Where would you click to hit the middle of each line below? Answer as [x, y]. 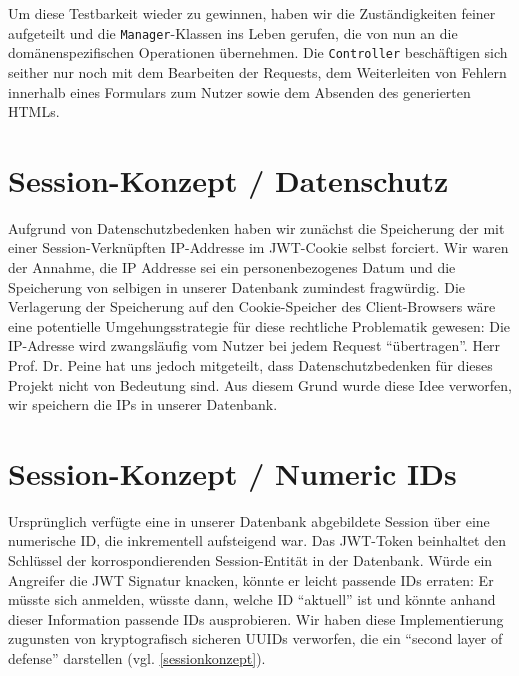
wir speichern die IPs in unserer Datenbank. [143, 404]
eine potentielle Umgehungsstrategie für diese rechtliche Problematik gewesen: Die [259, 325]
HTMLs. [34, 111]
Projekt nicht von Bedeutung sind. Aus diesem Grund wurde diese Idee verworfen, [260, 384]
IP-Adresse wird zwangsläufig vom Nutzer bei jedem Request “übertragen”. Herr [254, 345]
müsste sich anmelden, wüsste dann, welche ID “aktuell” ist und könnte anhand [252, 599]
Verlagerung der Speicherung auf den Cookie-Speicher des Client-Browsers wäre [252, 306]
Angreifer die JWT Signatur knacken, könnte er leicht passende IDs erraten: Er [251, 579]
